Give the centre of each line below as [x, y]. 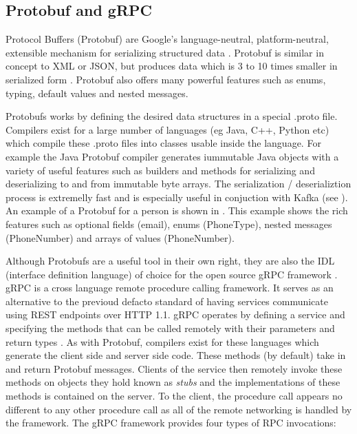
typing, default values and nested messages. [97, 93]
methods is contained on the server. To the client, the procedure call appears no [174, 396]
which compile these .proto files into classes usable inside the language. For [163, 143]
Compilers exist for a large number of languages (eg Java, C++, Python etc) [167, 129]
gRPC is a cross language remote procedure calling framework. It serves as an [170, 288]
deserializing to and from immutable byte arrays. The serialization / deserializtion [178, 184]
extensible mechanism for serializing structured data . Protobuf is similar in [165, 52]
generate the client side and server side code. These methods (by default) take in [176, 355]
